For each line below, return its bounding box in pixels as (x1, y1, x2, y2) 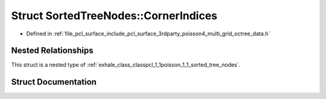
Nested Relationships (11, 46, 94, 56)
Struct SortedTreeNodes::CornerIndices (11, 9, 217, 22)
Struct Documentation (11, 77, 97, 87)
